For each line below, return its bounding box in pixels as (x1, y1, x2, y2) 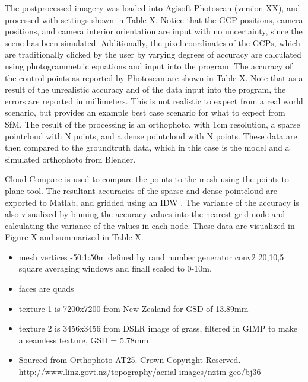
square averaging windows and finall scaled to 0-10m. (18, 262, 212, 275)
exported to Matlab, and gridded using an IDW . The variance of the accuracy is (5, 196, 299, 208)
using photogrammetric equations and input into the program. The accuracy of (5, 59, 293, 72)
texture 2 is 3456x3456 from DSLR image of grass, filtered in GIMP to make (18, 322, 297, 335)
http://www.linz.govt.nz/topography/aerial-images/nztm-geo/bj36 (18, 365, 261, 378)
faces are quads (18, 282, 74, 295)
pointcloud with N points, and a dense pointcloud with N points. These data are (5, 129, 297, 142)
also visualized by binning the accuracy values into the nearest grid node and (5, 208, 285, 220)
